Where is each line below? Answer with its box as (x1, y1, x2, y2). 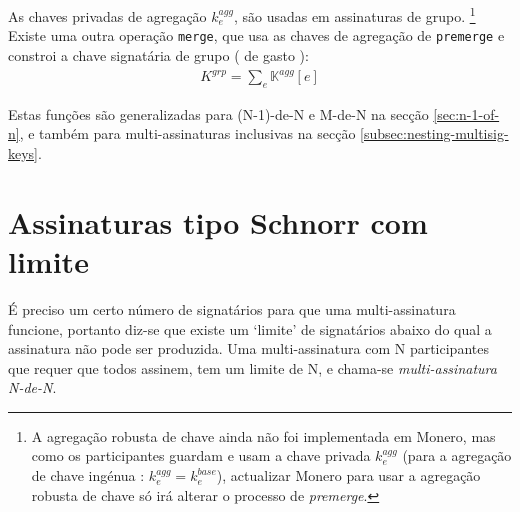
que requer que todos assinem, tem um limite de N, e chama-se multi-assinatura (8, 357, 497, 378)
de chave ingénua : (31, 465, 145, 486)
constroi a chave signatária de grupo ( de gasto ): (8, 44, 309, 65)
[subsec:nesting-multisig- (360, 123, 509, 144)
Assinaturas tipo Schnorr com (8, 201, 428, 242)
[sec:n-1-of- (433, 103, 500, 124)
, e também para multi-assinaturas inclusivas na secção (19, 123, 356, 144)
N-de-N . (8, 377, 57, 398)
